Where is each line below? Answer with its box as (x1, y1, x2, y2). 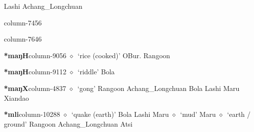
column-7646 (4, 34, 42, 44)
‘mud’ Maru (180, 109, 216, 119)
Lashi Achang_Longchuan (4, 1, 82, 11)
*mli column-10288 (4, 109, 60, 119)
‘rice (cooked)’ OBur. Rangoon (77, 50, 170, 60)
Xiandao (4, 92, 29, 103)
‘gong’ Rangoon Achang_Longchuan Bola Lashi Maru (77, 83, 240, 93)
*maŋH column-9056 (4, 50, 67, 60)
